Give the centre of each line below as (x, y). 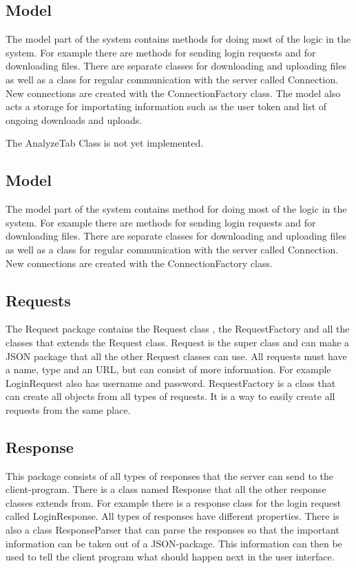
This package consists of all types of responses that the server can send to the (170, 475)
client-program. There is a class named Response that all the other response (166, 489)
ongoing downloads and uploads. (74, 119)
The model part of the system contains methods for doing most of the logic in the (178, 39)
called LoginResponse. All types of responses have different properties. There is (172, 516)
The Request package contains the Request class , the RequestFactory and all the (178, 329)
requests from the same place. (68, 409)
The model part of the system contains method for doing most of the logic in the (176, 209)
